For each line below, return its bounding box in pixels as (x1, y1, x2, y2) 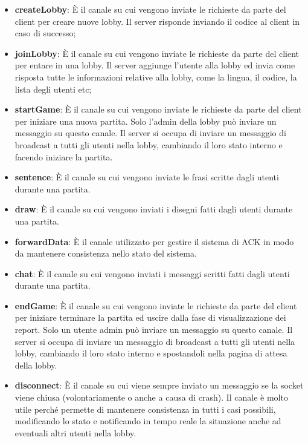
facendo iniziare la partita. (14, 150, 113, 163)
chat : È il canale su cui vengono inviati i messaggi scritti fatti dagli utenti (14, 267, 290, 280)
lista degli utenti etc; (14, 82, 92, 95)
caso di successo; (14, 27, 76, 39)
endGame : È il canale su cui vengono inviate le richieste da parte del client (14, 299, 297, 312)
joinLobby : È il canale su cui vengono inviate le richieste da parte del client (14, 47, 300, 59)
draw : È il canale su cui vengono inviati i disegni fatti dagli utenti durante (14, 203, 293, 215)
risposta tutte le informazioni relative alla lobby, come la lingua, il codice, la (14, 70, 297, 83)
